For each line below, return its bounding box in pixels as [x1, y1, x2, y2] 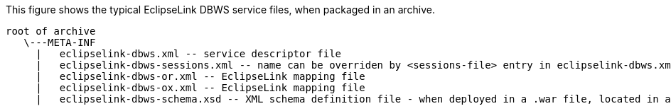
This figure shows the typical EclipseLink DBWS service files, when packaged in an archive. [6, 4, 436, 16]
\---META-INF [23, 37, 96, 48]
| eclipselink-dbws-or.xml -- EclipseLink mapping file [36, 71, 365, 82]
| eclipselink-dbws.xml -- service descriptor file [36, 48, 342, 59]
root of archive [6, 25, 96, 37]
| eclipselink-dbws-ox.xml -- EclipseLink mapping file [36, 82, 365, 93]
